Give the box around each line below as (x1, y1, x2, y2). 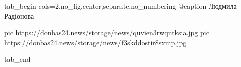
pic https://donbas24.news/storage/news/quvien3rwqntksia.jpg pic (4, 27, 209, 38)
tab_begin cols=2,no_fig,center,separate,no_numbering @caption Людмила (4, 1, 237, 11)
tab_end (4, 54, 31, 64)
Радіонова (4, 10, 34, 21)
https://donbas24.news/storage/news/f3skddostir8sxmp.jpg (4, 37, 187, 47)
